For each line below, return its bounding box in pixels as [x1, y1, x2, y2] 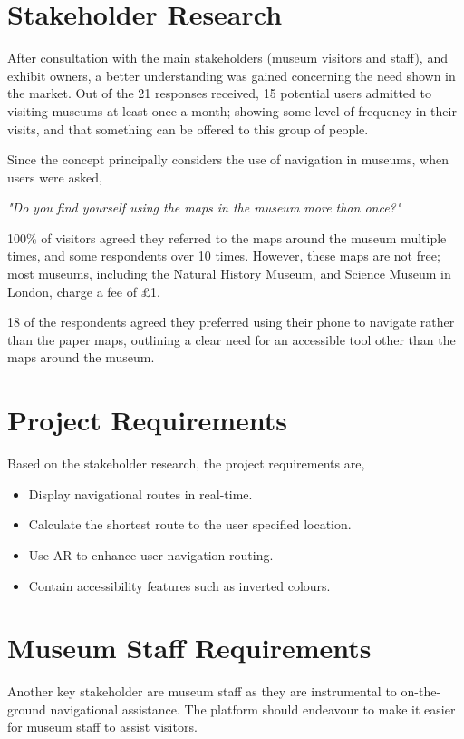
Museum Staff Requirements [7, 629, 372, 666]
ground [7, 699, 46, 718]
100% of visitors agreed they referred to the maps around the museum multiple [7, 228, 447, 247]
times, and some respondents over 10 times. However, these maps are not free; [7, 246, 440, 265]
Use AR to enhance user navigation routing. [28, 545, 274, 564]
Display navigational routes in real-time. [28, 484, 253, 503]
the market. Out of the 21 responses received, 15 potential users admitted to [7, 84, 431, 103]
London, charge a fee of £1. [7, 281, 161, 301]
